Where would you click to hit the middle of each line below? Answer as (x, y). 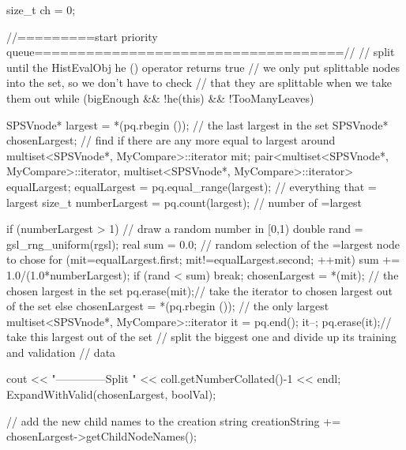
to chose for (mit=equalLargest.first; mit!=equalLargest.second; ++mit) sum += (203, 259)
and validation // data (61, 352)
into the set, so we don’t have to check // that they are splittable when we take (199, 82)
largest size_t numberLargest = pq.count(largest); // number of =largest (184, 202)
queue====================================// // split (201, 52)
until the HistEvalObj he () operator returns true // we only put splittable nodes (203, 67)
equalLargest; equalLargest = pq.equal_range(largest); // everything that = (192, 186)
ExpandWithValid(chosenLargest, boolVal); (111, 394)
